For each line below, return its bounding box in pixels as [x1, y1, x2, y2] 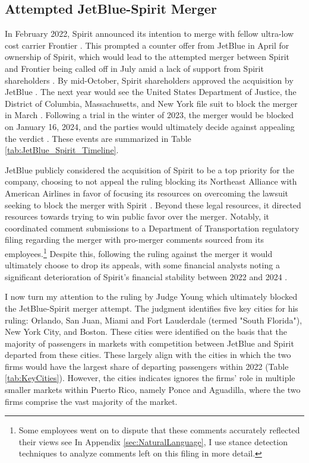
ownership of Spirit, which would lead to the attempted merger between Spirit [5, 50, 290, 63]
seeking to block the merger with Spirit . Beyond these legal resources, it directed [5, 198, 301, 211]
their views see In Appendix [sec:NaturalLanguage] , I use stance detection [18, 435, 288, 448]
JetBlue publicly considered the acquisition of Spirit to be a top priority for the [5, 163, 294, 176]
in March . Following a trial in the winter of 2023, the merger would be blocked [5, 109, 294, 121]
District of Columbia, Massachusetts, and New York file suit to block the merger [5, 97, 298, 109]
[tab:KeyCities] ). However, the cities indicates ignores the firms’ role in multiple [5, 372, 295, 384]
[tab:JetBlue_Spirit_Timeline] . [5, 144, 119, 156]
